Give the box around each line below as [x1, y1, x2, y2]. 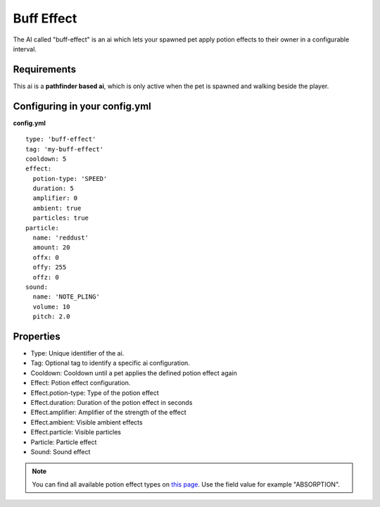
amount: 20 [32, 244, 70, 251]
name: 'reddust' [32, 234, 89, 242]
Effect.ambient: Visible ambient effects [30, 418, 144, 426]
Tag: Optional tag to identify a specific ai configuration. [30, 359, 190, 368]
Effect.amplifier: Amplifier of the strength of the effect [30, 408, 186, 417]
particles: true [32, 214, 89, 222]
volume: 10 [32, 303, 70, 311]
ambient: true [32, 204, 82, 212]
